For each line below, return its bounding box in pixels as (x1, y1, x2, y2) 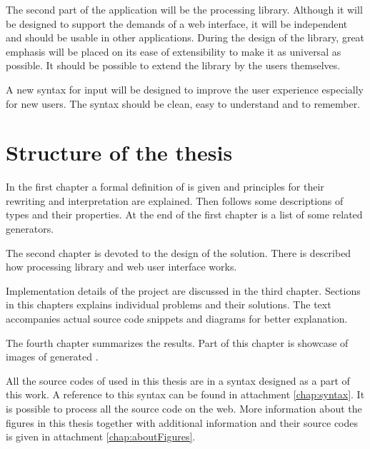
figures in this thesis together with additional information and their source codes (6, 415, 359, 430)
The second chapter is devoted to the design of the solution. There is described (6, 245, 351, 260)
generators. (6, 221, 54, 236)
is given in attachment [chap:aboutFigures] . (6, 429, 196, 444)
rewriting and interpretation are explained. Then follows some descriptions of (6, 193, 344, 208)
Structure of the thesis (6, 138, 233, 167)
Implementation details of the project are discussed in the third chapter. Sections (6, 283, 361, 298)
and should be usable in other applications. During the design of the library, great (6, 30, 365, 45)
